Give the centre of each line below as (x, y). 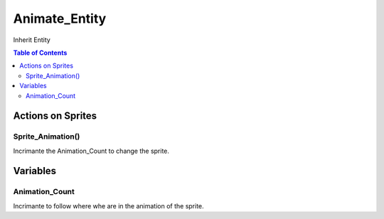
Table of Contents (40, 53)
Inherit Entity (32, 40)
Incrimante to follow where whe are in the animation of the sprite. (108, 205)
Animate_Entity (60, 18)
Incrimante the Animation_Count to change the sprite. (91, 151)
